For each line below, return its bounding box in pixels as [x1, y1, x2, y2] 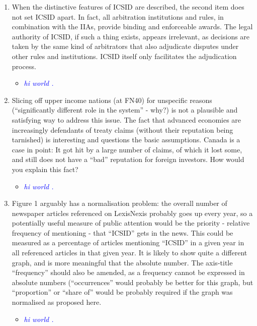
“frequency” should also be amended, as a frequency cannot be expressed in [12, 267, 245, 278]
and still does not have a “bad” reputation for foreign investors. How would [12, 154, 244, 165]
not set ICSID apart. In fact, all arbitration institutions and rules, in [12, 11, 224, 22]
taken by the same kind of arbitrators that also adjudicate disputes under [12, 41, 239, 51]
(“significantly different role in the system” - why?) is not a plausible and [12, 104, 238, 115]
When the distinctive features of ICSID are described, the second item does [12, 2, 244, 12]
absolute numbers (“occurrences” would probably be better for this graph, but [12, 277, 253, 287]
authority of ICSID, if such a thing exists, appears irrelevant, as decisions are [12, 31, 250, 41]
